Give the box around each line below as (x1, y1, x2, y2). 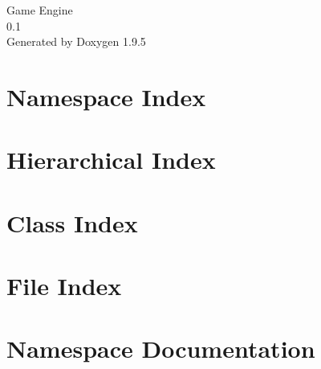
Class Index (6, 206, 138, 239)
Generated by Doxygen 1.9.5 (6, 33, 146, 50)
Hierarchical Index (6, 143, 216, 176)
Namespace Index (6, 80, 206, 113)
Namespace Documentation (6, 332, 315, 365)
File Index (6, 269, 122, 302)
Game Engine (6, 2, 73, 18)
